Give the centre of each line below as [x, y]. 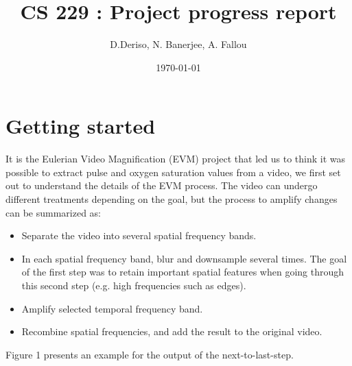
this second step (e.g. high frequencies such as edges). [134, 285]
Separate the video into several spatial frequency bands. [139, 235]
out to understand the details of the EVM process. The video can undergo [162, 185]
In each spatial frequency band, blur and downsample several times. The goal [184, 258]
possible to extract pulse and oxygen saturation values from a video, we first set [173, 172]
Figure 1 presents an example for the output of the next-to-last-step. [150, 354]
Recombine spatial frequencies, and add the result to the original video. [172, 331]
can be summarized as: [54, 212]
